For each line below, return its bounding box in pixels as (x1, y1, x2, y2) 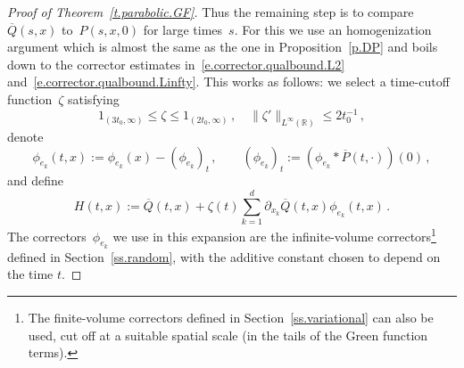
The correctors (7, 226, 87, 245)
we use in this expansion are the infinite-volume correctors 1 (112, 225, 436, 245)
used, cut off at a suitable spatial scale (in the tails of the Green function (28, 325, 428, 344)
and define (7, 171, 64, 190)
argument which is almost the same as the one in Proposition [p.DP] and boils (7, 37, 438, 56)
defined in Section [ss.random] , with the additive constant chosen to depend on (7, 247, 441, 266)
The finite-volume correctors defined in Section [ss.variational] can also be (28, 308, 434, 327)
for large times (143, 20, 223, 38)
